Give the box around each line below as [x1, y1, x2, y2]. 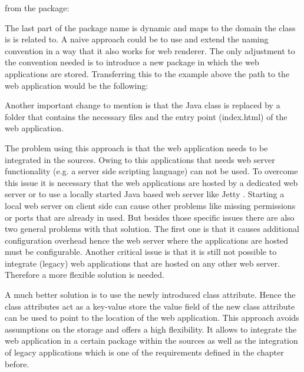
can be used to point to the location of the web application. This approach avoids [5, 311, 299, 324]
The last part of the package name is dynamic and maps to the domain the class [5, 21, 296, 34]
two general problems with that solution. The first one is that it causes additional [5, 222, 299, 235]
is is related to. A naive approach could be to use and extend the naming [5, 33, 269, 45]
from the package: [5, 2, 70, 14]
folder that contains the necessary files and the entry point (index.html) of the [5, 110, 288, 122]
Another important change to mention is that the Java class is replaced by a [5, 99, 280, 111]
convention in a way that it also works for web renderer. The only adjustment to [5, 44, 295, 57]
